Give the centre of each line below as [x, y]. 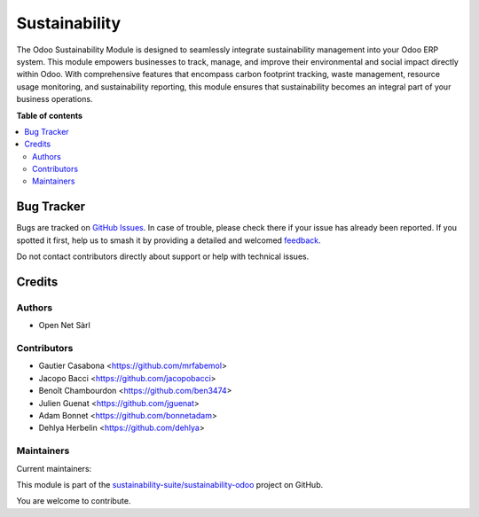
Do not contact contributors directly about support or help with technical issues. [163, 256]
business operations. [55, 99]
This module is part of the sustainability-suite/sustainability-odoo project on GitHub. [170, 484]
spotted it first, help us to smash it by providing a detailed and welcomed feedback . [169, 240]
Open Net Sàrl [64, 325]
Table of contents [50, 115]
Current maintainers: [54, 468]
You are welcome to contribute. [74, 501]
